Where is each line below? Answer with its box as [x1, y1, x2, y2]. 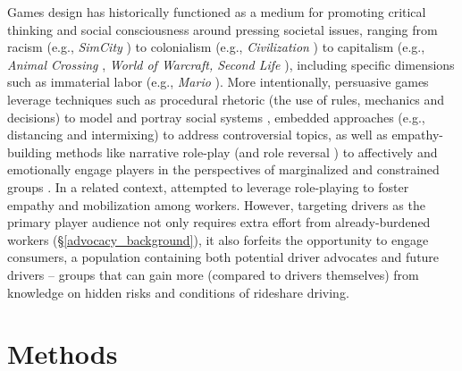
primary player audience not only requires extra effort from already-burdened [7, 213, 431, 232]
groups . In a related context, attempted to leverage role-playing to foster [7, 177, 409, 196]
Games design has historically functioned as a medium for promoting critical [7, 3, 426, 21]
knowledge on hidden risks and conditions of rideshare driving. [7, 282, 349, 301]
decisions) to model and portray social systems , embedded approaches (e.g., [7, 107, 425, 126]
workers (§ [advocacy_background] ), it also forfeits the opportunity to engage [7, 230, 429, 249]
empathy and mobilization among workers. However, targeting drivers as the [7, 195, 425, 214]
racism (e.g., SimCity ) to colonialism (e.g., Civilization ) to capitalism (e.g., [7, 38, 425, 56]
